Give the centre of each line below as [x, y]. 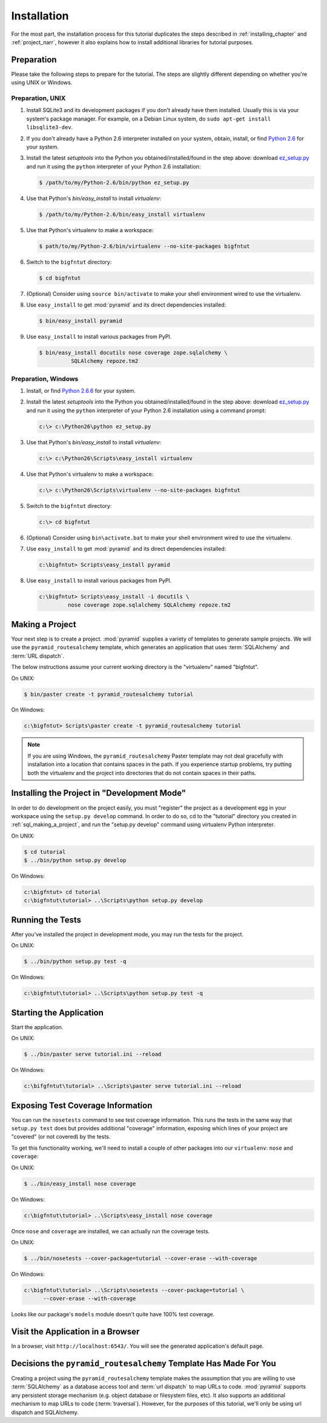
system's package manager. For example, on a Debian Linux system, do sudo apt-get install [149, 119]
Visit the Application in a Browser [75, 1332]
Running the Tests [46, 920]
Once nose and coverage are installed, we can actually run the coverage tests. [111, 1231]
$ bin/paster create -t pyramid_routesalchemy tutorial [109, 694]
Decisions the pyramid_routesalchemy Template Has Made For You [144, 1363]
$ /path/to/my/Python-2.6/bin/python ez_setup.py [114, 182]
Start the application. [37, 1027]
